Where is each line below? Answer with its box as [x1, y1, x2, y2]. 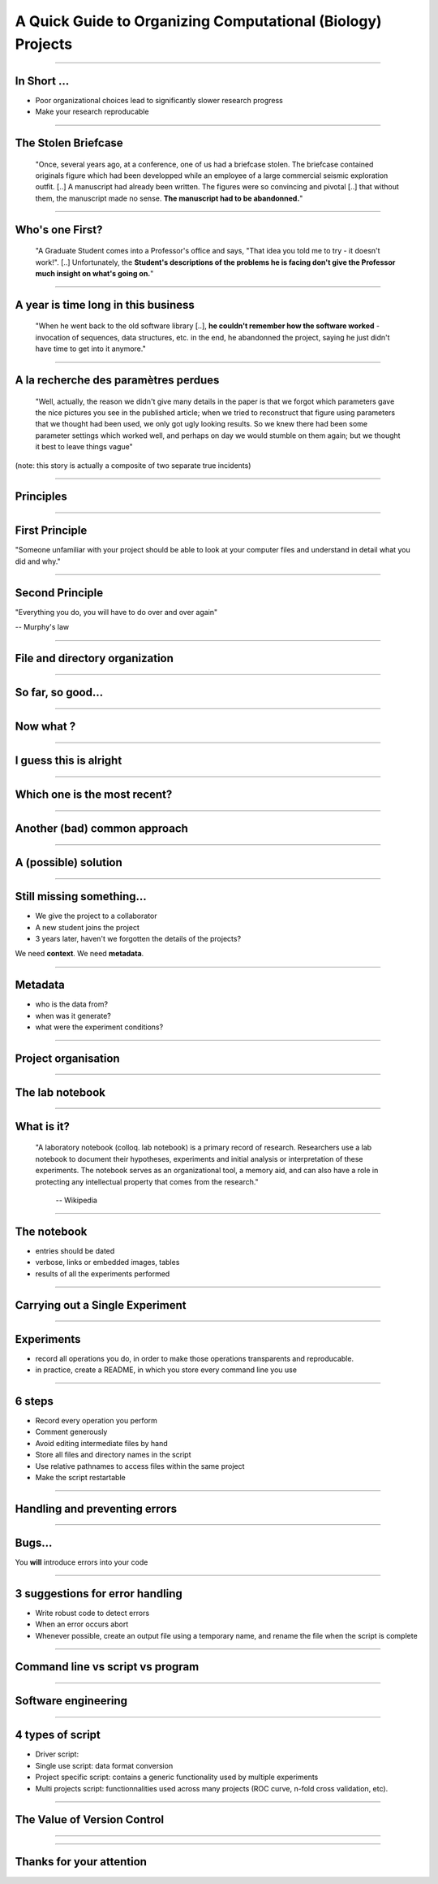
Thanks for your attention [15, 1855, 148, 1869]
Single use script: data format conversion [35, 1761, 174, 1770]
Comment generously [35, 1427, 108, 1437]
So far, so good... [15, 686, 104, 699]
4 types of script [15, 1728, 101, 1742]
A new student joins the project [35, 922, 140, 932]
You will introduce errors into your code [15, 1557, 148, 1567]
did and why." [15, 557, 61, 566]
